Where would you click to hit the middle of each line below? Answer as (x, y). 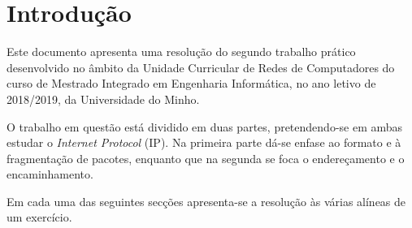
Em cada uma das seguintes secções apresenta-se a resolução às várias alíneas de (206, 201)
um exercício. (39, 217)
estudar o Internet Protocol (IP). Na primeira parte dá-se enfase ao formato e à (204, 142)
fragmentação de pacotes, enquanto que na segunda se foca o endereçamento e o (206, 158)
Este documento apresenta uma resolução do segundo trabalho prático (181, 52)
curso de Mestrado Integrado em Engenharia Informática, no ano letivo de (191, 83)
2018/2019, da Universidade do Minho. (103, 99)
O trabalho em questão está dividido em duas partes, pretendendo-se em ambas (205, 126)
